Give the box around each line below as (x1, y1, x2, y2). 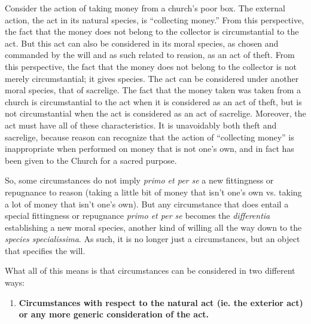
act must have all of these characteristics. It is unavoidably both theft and (5, 118, 277, 131)
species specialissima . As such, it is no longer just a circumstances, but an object (5, 233, 300, 245)
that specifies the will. (5, 244, 86, 256)
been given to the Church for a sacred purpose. (5, 154, 177, 166)
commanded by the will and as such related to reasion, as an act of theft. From (5, 48, 295, 61)
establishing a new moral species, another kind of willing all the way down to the (5, 221, 302, 233)
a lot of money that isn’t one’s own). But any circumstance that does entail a (5, 197, 289, 210)
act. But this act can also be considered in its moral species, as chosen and (5, 36, 279, 49)
